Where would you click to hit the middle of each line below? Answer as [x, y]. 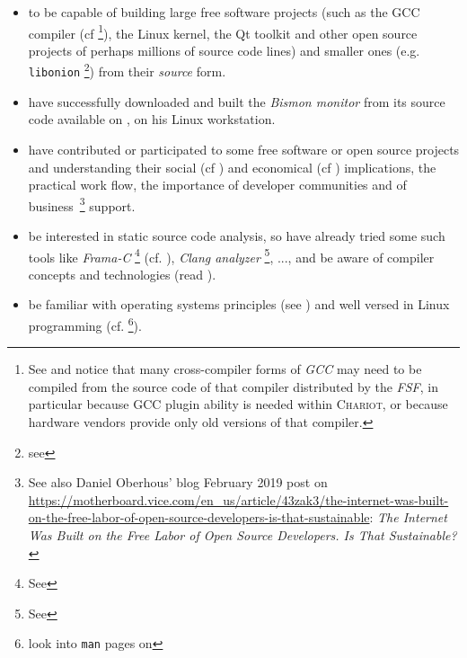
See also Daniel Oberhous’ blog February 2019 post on [178, 482]
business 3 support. [82, 204]
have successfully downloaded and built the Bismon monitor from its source [237, 101]
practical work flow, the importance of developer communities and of [217, 185]
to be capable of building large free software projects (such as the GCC [224, 12]
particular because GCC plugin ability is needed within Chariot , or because [238, 404]
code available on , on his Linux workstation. [152, 119]
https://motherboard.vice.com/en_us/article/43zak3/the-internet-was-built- [238, 499]
